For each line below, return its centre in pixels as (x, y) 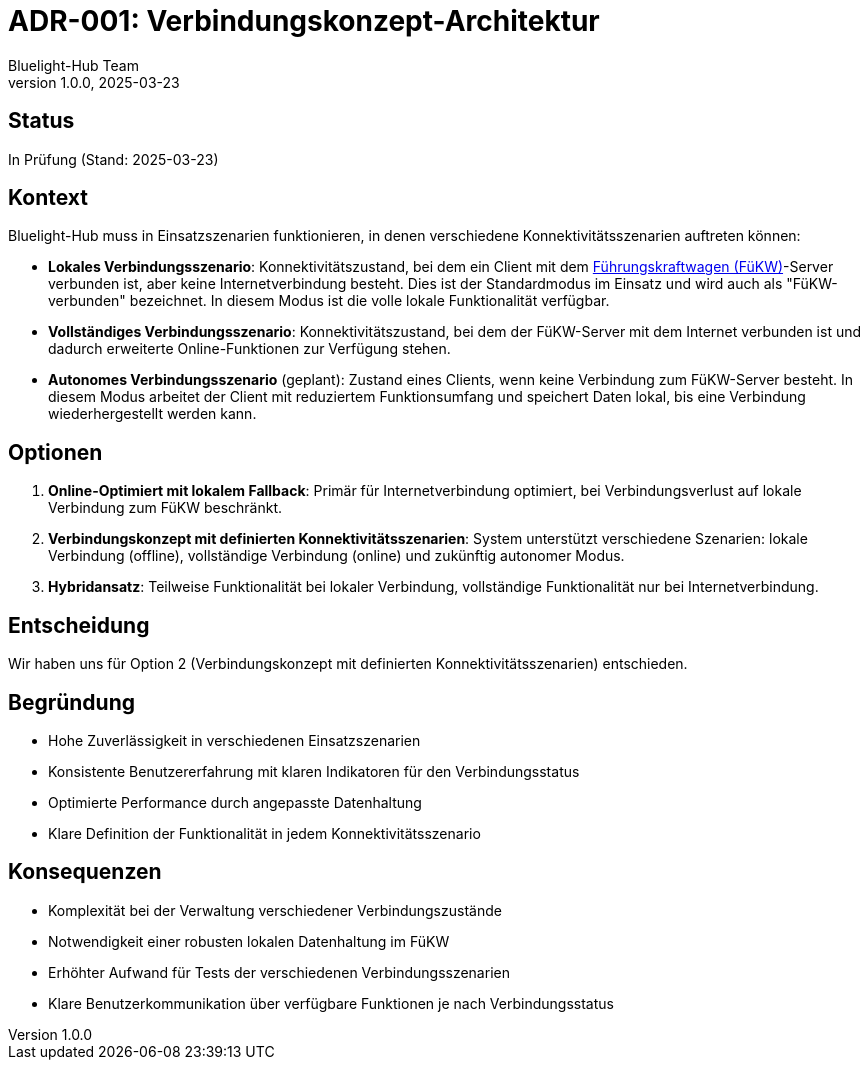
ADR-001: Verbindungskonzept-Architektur (304, 21)
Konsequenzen (85, 872)
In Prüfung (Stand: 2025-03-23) (113, 159)
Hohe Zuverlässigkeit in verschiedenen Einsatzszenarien (234, 740)
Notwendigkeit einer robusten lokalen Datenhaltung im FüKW (249, 941)
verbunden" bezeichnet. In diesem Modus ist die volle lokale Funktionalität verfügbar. (329, 301)
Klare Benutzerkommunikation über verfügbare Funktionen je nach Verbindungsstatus (331, 1003)
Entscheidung (79, 625)
